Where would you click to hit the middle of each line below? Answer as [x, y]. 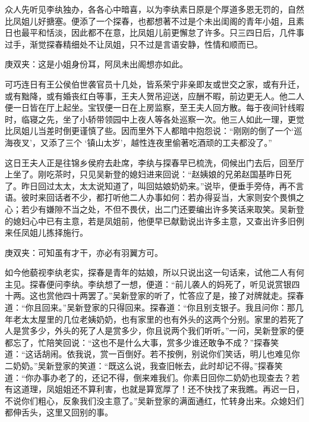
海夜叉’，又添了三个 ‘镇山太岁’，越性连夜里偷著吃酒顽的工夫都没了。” [138, 142]
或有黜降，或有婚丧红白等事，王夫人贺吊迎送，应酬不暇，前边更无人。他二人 [154, 96]
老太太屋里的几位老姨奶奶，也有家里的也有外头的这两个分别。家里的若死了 [158, 319]
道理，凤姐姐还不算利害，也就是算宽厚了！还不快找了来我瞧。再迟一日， [163, 389]
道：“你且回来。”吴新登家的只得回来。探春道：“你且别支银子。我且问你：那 [150, 307]
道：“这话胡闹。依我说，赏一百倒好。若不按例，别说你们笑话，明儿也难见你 [152, 354]
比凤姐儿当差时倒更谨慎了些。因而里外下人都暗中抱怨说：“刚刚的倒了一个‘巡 [154, 131]
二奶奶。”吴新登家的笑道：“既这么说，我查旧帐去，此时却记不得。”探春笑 [144, 366]
